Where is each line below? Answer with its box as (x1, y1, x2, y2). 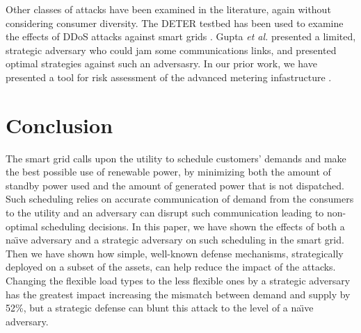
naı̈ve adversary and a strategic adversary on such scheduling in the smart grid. (6, 232, 344, 247)
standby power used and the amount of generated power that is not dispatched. (6, 178, 344, 192)
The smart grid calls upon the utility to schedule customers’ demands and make (6, 151, 346, 165)
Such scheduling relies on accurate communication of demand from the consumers (6, 191, 354, 206)
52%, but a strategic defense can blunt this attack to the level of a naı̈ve (6, 300, 314, 315)
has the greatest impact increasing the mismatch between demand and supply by (6, 287, 351, 301)
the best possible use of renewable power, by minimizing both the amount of (6, 164, 331, 179)
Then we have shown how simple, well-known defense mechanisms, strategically (6, 246, 344, 260)
